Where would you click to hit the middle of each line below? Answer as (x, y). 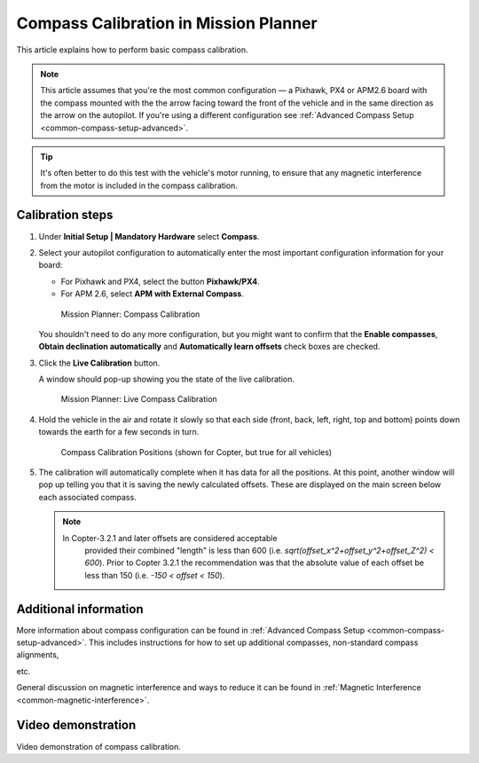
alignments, (38, 655)
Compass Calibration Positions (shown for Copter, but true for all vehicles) (196, 452)
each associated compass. (87, 497)
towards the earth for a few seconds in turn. (119, 432)
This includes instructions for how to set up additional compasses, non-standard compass (254, 642)
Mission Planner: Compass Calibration (130, 314)
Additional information (80, 609)
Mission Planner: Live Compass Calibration (139, 399)
